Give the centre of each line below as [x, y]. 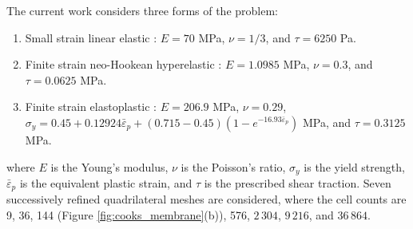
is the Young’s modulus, [109, 166]
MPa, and [327, 122]
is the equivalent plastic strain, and [106, 183]
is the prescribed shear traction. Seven [298, 183]
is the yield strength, [354, 166]
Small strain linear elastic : [91, 37]
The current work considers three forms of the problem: [142, 10]
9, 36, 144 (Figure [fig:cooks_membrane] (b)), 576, [128, 215]
